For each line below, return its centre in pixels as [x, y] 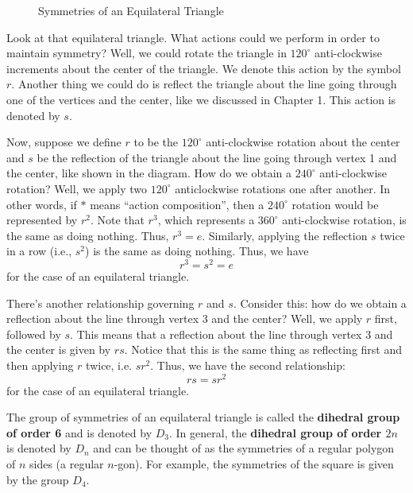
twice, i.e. [109, 365]
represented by [42, 220]
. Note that [117, 220]
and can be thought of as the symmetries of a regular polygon [244, 448]
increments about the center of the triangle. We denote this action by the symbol [204, 68]
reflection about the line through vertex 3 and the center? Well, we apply [185, 318]
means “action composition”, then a [177, 204]
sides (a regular [67, 464]
